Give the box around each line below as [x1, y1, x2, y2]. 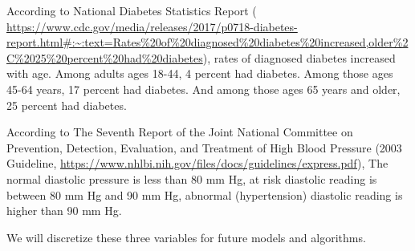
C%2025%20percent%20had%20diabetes [6, 49, 203, 66]
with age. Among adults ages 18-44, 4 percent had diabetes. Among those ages [6, 65, 393, 82]
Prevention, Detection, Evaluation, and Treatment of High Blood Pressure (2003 [6, 139, 402, 156]
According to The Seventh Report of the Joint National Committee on [6, 123, 353, 140]
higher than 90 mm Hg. [6, 202, 122, 219]
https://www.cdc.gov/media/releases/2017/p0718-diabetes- [6, 18, 298, 34]
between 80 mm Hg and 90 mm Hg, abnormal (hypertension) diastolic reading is [6, 186, 403, 203]
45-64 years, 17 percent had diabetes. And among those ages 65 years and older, [6, 80, 401, 97]
